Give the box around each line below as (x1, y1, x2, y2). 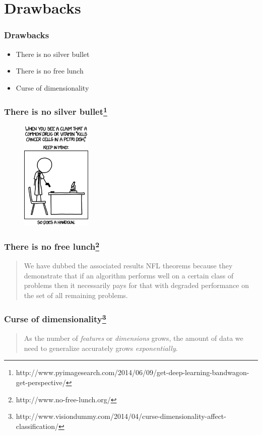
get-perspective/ (16, 377, 66, 387)
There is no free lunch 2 (4, 239, 100, 253)
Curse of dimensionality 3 (4, 312, 106, 325)
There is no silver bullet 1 (4, 104, 107, 118)
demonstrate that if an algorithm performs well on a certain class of (24, 270, 234, 280)
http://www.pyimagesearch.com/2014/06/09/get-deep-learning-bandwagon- (16, 367, 249, 378)
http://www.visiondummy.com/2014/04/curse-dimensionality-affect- (16, 411, 226, 421)
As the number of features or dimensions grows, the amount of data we (24, 333, 243, 343)
